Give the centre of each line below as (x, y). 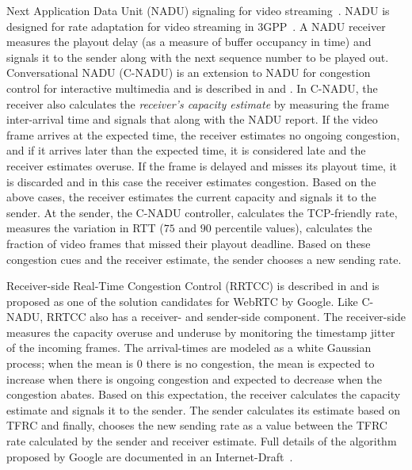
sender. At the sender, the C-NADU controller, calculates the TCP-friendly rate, (202, 212)
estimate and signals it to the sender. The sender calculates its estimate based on (203, 409)
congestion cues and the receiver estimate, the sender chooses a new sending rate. (204, 259)
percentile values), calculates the (294, 228)
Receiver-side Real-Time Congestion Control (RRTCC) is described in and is (193, 286)
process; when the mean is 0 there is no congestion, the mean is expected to (191, 363)
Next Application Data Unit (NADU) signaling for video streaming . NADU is (198, 10)
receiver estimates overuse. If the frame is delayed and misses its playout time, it (202, 165)
